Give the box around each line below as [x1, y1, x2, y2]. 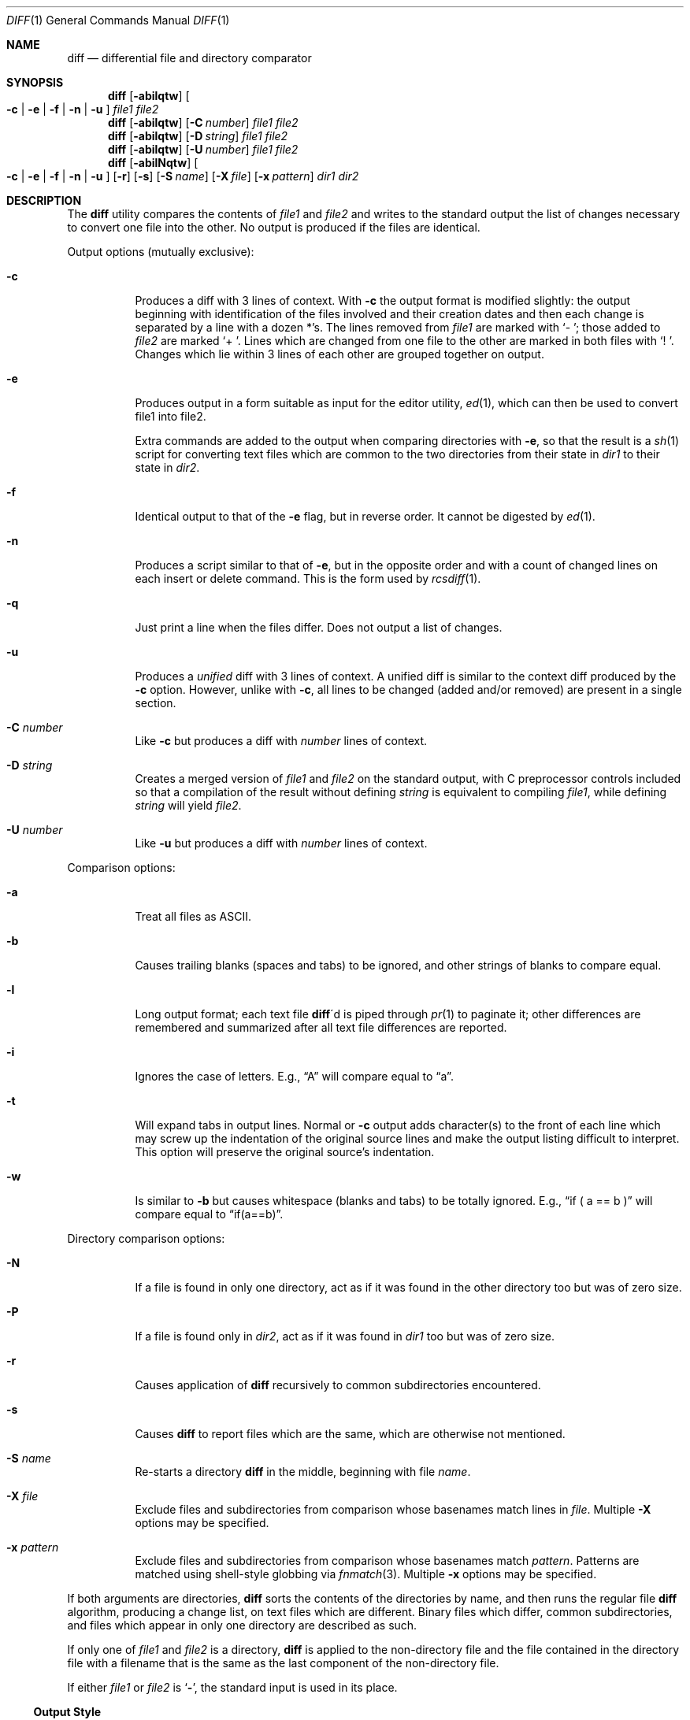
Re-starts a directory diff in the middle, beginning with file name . [135, 1465, 471, 1478]
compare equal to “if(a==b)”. [135, 1207, 284, 1221]
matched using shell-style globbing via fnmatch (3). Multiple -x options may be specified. [135, 1567, 597, 1581]
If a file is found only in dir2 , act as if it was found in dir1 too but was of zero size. [135, 1329, 555, 1343]
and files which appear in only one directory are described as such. [67, 1618, 417, 1632]
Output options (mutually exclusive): [67, 245, 254, 258]
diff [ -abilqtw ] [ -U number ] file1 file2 [108, 143, 299, 156]
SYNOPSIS [6, 76, 64, 89]
